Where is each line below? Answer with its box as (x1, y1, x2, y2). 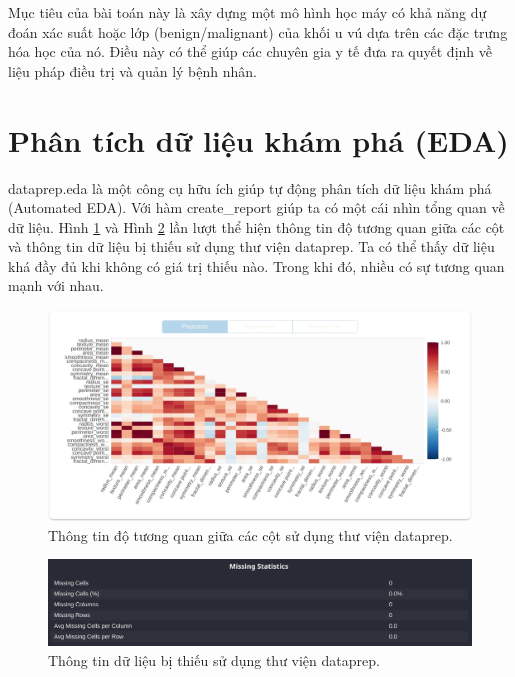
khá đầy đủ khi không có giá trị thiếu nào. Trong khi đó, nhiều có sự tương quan (8, 255, 505, 276)
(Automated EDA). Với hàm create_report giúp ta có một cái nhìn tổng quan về (8, 197, 505, 218)
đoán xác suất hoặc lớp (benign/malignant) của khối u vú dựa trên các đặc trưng (8, 21, 508, 42)
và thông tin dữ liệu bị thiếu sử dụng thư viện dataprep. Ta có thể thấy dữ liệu (8, 236, 495, 257)
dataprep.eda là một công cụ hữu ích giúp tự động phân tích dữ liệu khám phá (8, 177, 492, 198)
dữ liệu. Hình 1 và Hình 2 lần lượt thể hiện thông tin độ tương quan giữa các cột (8, 216, 505, 237)
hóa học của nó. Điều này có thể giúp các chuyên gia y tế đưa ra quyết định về (8, 41, 492, 62)
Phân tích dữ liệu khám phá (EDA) (8, 119, 509, 160)
